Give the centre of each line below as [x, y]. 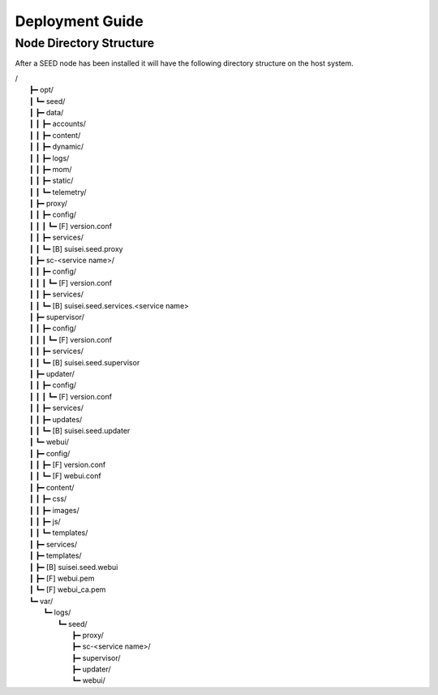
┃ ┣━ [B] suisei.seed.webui [74, 567]
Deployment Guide [79, 21]
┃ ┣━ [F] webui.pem [62, 578]
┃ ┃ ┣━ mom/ [51, 169]
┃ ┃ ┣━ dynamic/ [57, 147]
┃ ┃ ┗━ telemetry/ [58, 192]
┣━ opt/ [42, 90]
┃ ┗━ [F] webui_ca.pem [68, 589]
